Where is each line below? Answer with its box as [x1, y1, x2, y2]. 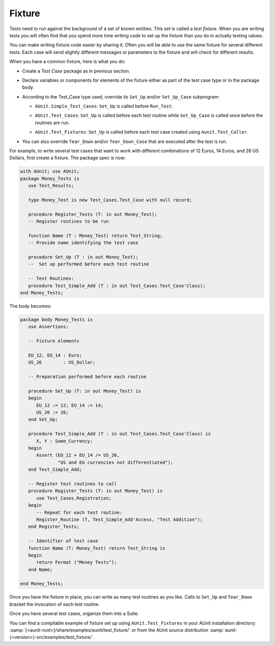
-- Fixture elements [28, 338, 80, 344]
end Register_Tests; [28, 524, 80, 530]
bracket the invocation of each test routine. [9, 601, 100, 607]
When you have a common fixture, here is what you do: [9, 59, 126, 65]
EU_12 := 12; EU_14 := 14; [36, 402, 104, 408]
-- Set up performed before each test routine [28, 261, 150, 267]
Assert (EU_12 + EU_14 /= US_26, [36, 452, 120, 458]
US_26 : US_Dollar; [28, 360, 96, 365]
